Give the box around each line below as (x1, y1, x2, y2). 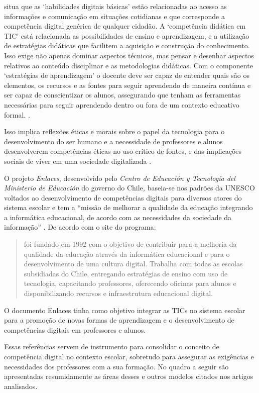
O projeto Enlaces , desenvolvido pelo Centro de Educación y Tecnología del (4, 172, 235, 183)
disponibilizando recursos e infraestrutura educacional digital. (24, 288, 213, 299)
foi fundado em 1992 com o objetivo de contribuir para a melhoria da (24, 239, 237, 249)
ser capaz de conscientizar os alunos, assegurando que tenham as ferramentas (4, 89, 241, 100)
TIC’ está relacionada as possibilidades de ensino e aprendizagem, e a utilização (4, 30, 249, 41)
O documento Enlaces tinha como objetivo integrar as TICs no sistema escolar (4, 305, 245, 315)
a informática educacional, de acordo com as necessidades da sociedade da (4, 212, 232, 222)
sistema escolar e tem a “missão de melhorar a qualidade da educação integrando (4, 202, 253, 213)
